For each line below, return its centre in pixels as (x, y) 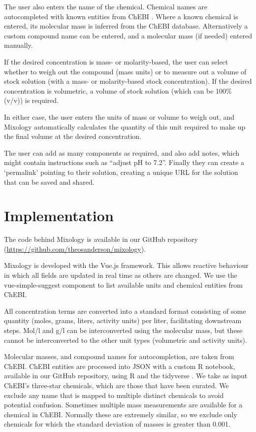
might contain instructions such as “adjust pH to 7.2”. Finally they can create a (124, 162)
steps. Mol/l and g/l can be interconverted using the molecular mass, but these (123, 330)
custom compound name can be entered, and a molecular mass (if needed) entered (128, 35)
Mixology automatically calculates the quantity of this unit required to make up (125, 126)
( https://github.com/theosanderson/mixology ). (75, 249)
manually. (18, 45)
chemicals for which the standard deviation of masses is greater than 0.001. (117, 424)
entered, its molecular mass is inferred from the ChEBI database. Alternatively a (126, 26)
